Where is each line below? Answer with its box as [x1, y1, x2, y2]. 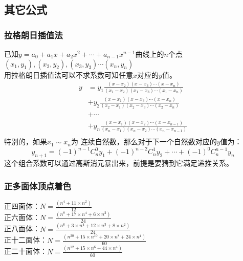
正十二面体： [4, 234, 47, 245]
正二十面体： [4, 246, 47, 256]
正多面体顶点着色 [4, 179, 71, 192]
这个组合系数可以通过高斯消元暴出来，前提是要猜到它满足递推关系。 [4, 158, 233, 168]
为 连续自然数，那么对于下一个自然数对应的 [71, 136, 217, 147]
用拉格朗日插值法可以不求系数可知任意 [4, 69, 133, 80]
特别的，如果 [4, 136, 47, 147]
